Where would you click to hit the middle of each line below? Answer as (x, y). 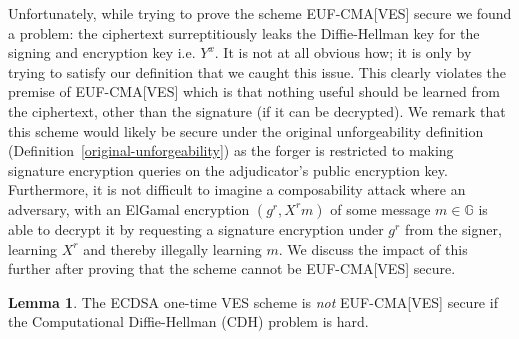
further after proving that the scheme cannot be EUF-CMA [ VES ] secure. (232, 268)
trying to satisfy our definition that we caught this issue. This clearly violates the (257, 71)
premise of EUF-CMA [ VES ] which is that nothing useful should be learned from (254, 91)
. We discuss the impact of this (373, 248)
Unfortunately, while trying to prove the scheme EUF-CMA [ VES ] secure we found (260, 13)
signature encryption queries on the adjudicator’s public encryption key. (228, 169)
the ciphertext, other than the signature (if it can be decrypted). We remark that (257, 110)
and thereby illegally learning (172, 248)
